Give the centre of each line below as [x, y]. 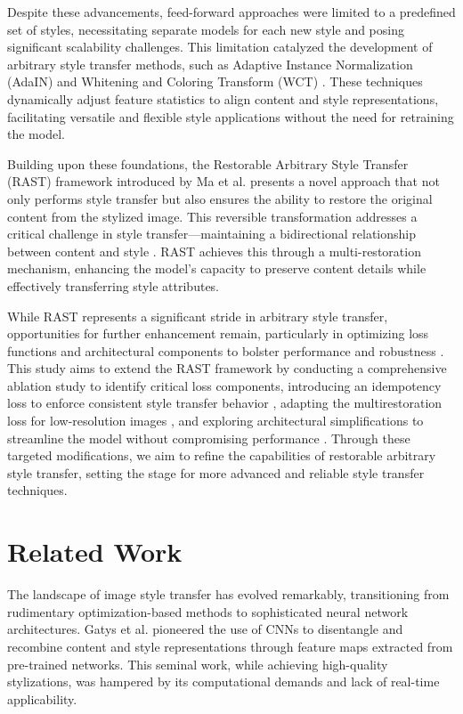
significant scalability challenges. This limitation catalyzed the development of [220, 47]
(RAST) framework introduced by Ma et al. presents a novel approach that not [223, 181]
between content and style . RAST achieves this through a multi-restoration [214, 251]
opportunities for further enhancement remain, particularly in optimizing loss [218, 333]
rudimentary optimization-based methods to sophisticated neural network [208, 611]
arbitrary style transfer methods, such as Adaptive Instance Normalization [210, 64]
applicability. [42, 698]
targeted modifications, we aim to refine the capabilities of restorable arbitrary [222, 455]
